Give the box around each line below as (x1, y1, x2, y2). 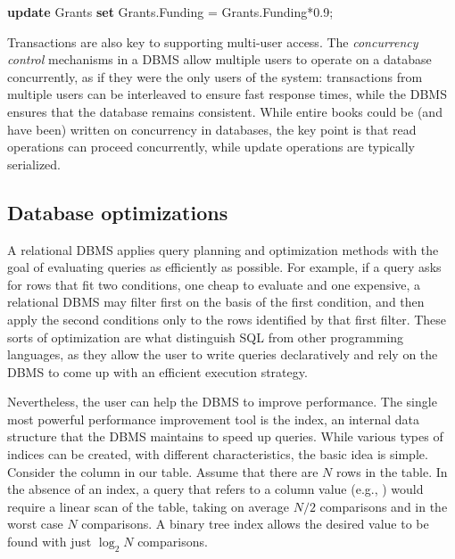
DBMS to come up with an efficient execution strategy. (7, 362, 308, 381)
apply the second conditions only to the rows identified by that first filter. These (7, 309, 447, 328)
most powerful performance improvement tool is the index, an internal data (7, 409, 419, 428)
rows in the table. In (336, 462, 448, 481)
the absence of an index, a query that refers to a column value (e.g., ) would (7, 480, 424, 498)
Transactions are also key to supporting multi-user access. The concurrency (7, 32, 418, 51)
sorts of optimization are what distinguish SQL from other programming (7, 327, 404, 346)
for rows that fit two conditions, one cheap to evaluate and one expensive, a (7, 275, 421, 293)
